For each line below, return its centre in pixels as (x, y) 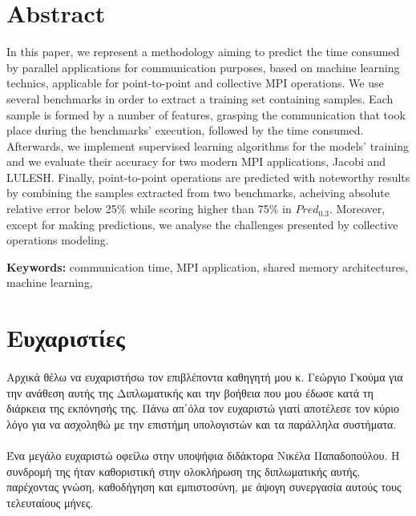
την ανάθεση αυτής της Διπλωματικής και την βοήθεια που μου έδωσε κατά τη (190, 392)
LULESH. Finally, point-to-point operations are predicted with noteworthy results (208, 177)
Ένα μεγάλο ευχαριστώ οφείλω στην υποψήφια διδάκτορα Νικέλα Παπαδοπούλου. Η (203, 455)
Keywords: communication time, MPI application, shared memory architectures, (208, 266)
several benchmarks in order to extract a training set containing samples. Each (200, 98)
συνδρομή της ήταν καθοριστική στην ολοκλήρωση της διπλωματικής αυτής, (184, 471)
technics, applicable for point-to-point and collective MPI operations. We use (195, 83)
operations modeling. (58, 240)
